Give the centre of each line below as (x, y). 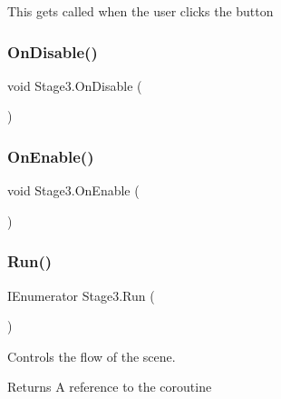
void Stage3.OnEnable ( (73, 190)
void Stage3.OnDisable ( (75, 85)
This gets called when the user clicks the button (140, 11)
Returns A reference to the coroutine (110, 387)
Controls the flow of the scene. (92, 356)
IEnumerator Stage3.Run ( (81, 295)
